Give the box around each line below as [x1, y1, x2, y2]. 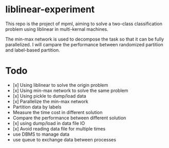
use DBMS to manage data [12, 131, 70, 137]
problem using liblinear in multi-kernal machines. [5, 26, 109, 32]
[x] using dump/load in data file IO [12, 120, 85, 126]
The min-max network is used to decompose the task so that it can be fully [5, 36, 164, 42]
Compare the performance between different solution [12, 115, 126, 121]
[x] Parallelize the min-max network [12, 98, 88, 104]
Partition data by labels [12, 104, 62, 110]
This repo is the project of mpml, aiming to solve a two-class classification [5, 21, 163, 27]
